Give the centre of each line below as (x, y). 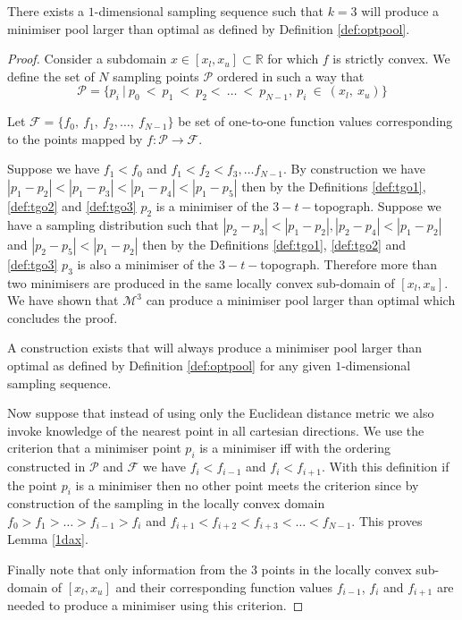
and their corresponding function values (224, 586)
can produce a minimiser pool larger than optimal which (301, 300)
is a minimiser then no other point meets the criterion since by (247, 484)
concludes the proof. (63, 317)
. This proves (387, 520)
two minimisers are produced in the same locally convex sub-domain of (201, 282)
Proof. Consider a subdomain (87, 59)
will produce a (400, 11)
